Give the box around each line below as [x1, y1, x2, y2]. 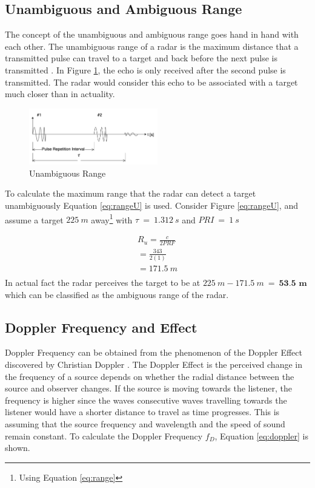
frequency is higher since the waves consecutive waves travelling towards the [5, 393, 287, 406]
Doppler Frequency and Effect [5, 317, 197, 336]
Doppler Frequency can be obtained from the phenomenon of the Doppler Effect [5, 346, 302, 359]
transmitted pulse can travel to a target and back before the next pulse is [5, 52, 278, 64]
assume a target [5, 213, 64, 226]
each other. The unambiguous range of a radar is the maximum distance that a [5, 39, 299, 52]
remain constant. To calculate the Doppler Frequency [5, 429, 203, 442]
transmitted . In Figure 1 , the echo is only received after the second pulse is [5, 63, 286, 76]
